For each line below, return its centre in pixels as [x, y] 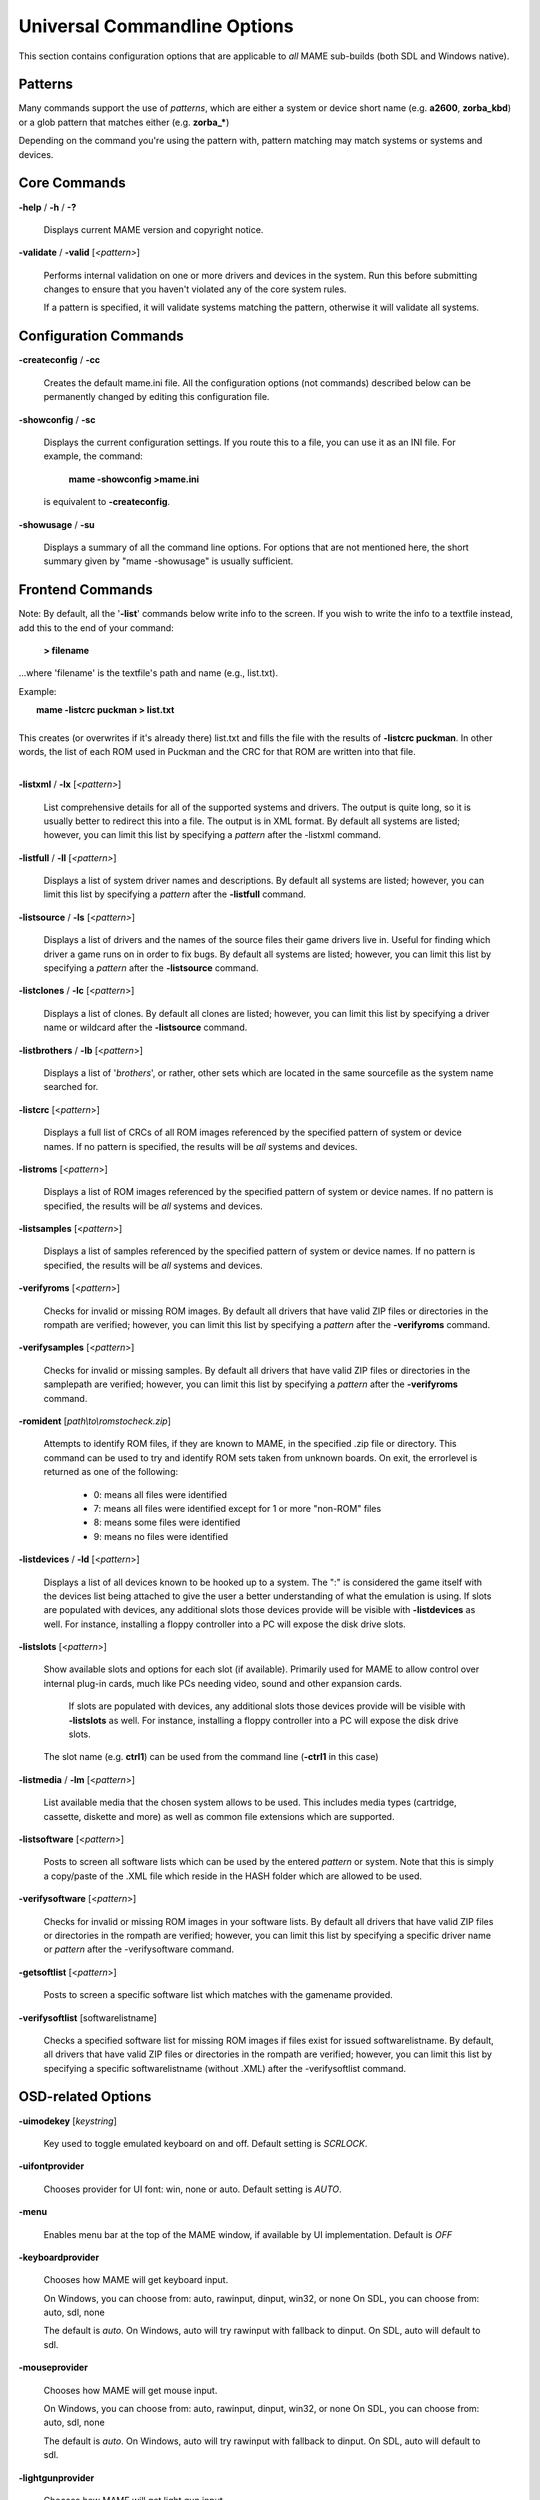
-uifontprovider [51, 2166]
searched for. [71, 1087]
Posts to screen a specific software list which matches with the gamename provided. [218, 1995]
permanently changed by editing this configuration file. [156, 397]
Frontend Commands [86, 590]
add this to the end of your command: [96, 627]
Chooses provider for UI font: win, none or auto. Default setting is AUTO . [192, 2189]
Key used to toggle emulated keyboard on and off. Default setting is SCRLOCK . [205, 2143]
